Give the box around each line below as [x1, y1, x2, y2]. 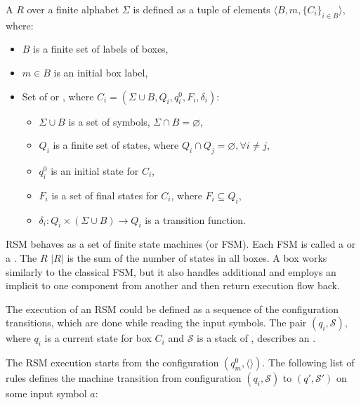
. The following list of [262, 355, 355, 370]
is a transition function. [145, 212, 246, 227]
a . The [6, 250, 37, 265]
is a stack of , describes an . [197, 331, 316, 345]
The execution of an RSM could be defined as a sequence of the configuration [6, 301, 339, 316]
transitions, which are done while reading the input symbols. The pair [6, 315, 307, 330]
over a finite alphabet [27, 2, 119, 16]
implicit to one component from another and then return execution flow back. [6, 278, 340, 293]
